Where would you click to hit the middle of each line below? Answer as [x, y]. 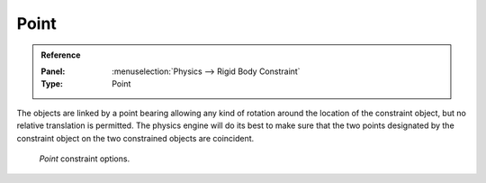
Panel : [53, 71]
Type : [52, 84]
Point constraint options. [85, 159]
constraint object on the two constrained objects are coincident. [135, 138]
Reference [61, 55]
